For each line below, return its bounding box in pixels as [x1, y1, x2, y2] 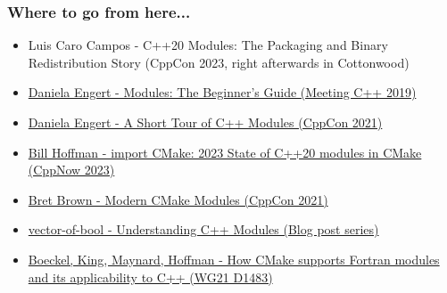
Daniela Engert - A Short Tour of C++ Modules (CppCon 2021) [28, 113, 383, 131]
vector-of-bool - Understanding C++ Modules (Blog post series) [28, 220, 379, 239]
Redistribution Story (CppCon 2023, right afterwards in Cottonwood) [28, 53, 410, 71]
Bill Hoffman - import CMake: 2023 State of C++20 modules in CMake [28, 142, 422, 161]
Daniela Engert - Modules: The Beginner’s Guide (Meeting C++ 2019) [28, 83, 417, 102]
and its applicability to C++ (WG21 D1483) [28, 267, 273, 286]
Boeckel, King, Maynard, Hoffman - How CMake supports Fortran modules [28, 249, 440, 268]
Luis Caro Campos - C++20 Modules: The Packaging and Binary [28, 36, 388, 54]
